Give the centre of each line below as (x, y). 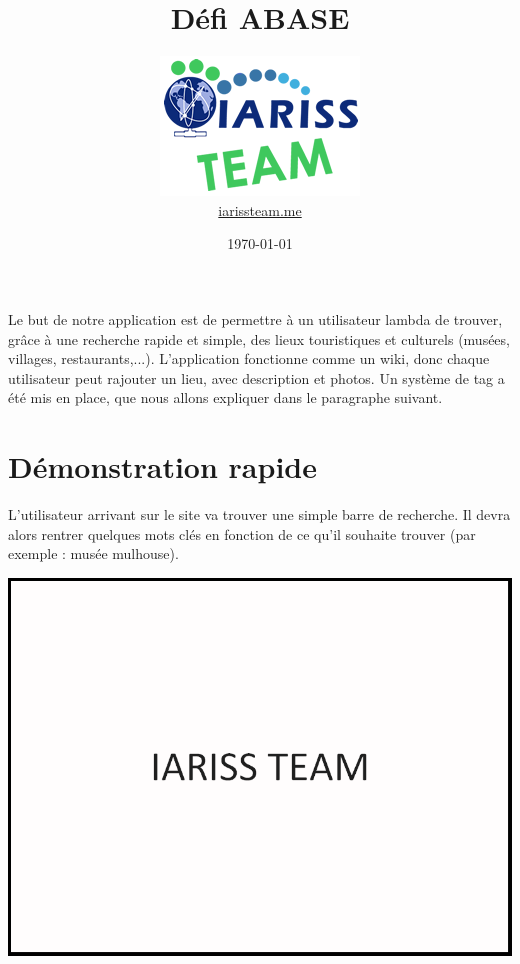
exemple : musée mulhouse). (93, 553)
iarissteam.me (260, 209)
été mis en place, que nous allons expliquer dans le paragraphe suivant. (225, 397)
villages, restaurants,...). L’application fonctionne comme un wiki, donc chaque (249, 358)
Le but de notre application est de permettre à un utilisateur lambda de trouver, (255, 318)
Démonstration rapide (162, 466)
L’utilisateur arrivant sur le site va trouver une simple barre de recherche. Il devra (259, 514)
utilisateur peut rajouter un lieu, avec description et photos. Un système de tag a (256, 377)
